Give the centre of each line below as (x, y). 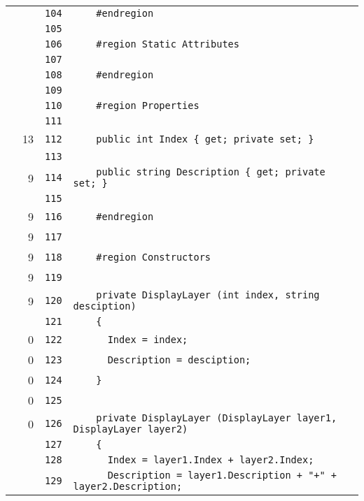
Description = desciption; (179, 360)
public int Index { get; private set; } (205, 139)
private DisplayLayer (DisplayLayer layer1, (217, 418)
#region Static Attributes (168, 44)
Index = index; (148, 339)
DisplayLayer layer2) (131, 429)
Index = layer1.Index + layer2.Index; (211, 460)
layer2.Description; (128, 486)
